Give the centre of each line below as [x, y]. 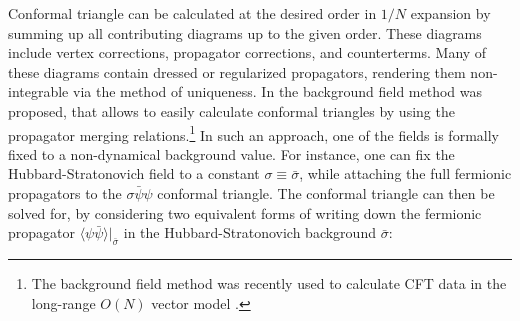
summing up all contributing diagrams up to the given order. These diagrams [245, 32]
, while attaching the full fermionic [405, 173]
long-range [63, 302]
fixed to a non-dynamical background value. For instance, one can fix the [231, 153]
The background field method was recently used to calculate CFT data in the [269, 282]
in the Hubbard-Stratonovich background [249, 232]
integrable [38, 91]
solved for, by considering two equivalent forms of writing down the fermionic [245, 212]
